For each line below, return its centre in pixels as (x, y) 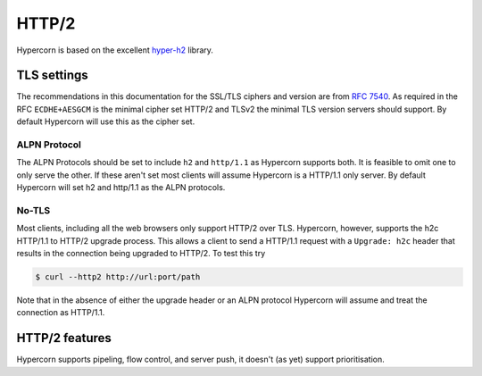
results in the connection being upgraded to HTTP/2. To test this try (141, 254)
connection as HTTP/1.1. (61, 313)
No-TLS (33, 210)
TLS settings (52, 75)
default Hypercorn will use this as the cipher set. (106, 121)
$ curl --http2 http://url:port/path (118, 277)
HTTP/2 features (64, 338)
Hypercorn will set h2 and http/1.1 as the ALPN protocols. (121, 188)
